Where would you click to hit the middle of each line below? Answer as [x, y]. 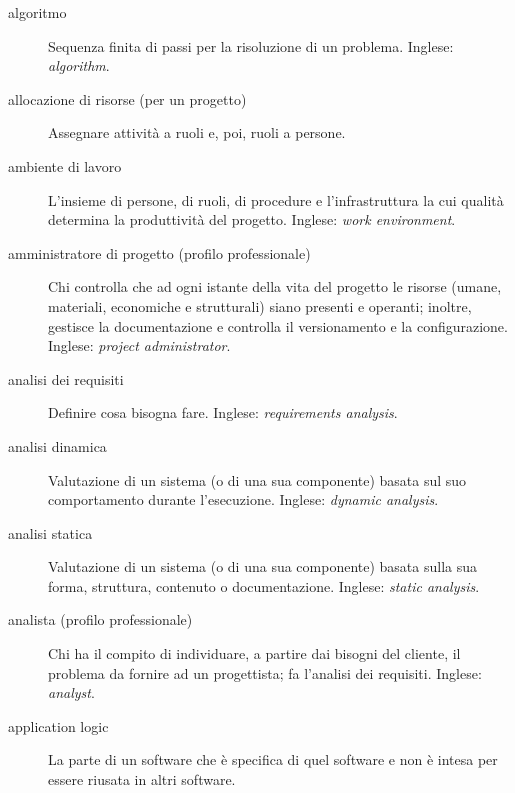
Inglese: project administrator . [139, 345]
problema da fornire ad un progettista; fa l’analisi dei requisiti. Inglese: [265, 672]
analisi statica [50, 532]
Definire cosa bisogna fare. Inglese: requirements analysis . [223, 412]
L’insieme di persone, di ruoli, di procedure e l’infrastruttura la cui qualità [276, 199]
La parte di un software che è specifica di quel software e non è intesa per [273, 759]
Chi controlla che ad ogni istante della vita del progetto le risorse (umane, [275, 286]
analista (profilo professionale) [100, 619]
